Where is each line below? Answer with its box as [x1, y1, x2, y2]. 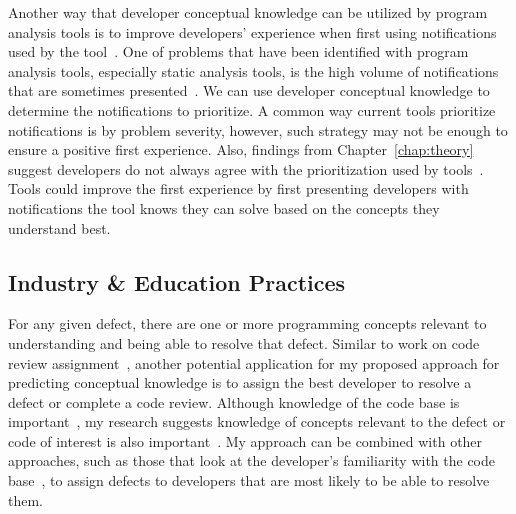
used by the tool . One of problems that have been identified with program [8, 41, 469, 62]
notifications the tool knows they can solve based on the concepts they [8, 197, 440, 218]
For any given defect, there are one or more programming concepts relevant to [8, 313, 487, 334]
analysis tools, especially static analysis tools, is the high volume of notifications [8, 60, 499, 81]
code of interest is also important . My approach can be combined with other [8, 430, 483, 451]
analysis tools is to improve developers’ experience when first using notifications [8, 21, 497, 42]
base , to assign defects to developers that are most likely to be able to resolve [8, 470, 490, 491]
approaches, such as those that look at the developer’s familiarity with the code [8, 450, 495, 471]
